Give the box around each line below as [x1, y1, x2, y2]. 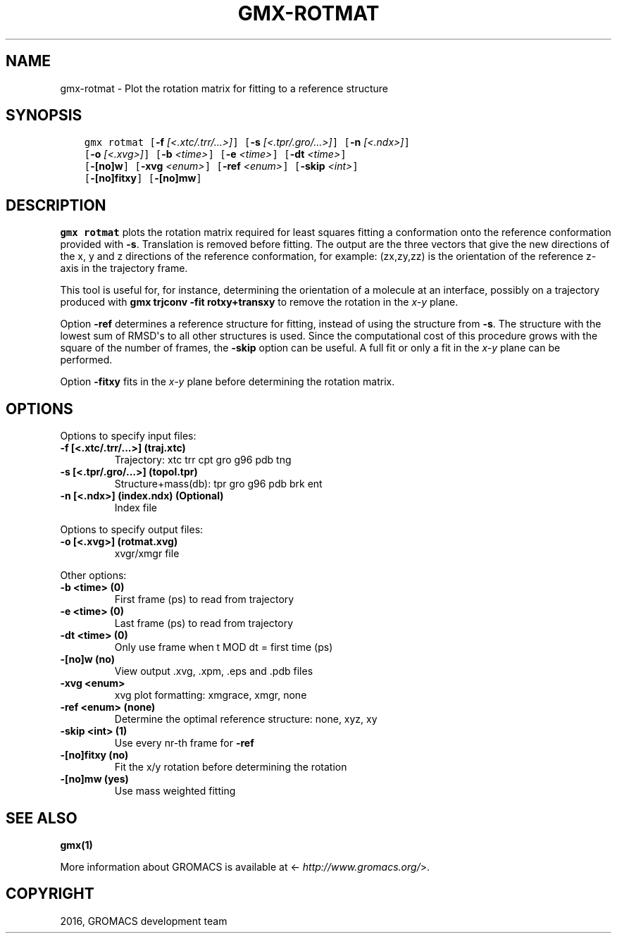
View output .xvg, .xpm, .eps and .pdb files [114, 665, 313, 678]
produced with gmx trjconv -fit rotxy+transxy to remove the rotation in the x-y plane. [60, 296, 459, 309]
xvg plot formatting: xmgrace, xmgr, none [114, 689, 307, 702]
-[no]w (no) [60, 653, 116, 666]
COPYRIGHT [6, 885, 94, 903]
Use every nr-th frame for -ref [114, 737, 254, 750]
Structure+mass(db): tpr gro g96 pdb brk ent [114, 478, 323, 490]
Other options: [60, 569, 127, 582]
